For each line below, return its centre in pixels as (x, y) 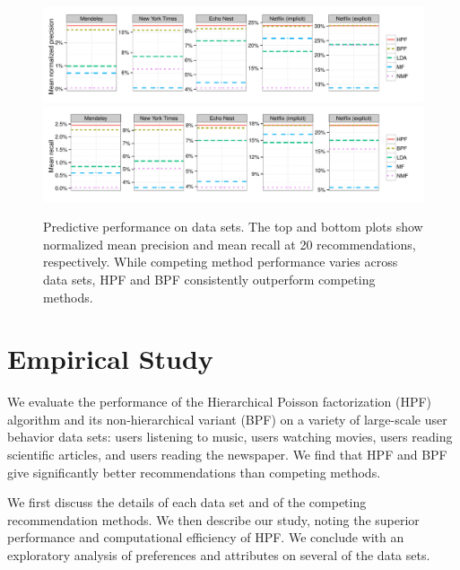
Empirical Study (110, 359)
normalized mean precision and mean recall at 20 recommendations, (230, 244)
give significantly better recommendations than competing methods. (194, 472)
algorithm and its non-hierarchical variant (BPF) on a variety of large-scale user (227, 419)
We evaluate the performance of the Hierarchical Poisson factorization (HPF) (220, 402)
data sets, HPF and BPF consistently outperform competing (209, 279)
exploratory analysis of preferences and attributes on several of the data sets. (219, 555)
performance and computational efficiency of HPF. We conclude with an (206, 537)
